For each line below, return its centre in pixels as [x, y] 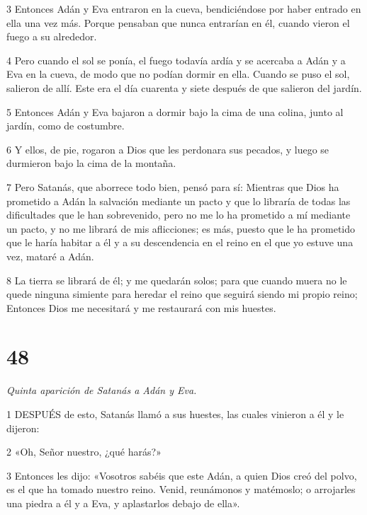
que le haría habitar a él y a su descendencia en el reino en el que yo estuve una [180, 242]
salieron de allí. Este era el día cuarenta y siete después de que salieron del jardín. [184, 87]
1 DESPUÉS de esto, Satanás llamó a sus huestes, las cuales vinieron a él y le [175, 414]
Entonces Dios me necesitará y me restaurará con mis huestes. [141, 307]
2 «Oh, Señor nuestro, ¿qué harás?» [84, 452]
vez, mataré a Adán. [50, 256]
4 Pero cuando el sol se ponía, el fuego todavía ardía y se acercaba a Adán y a [176, 60]
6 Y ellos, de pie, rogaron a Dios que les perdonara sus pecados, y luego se [168, 149]
